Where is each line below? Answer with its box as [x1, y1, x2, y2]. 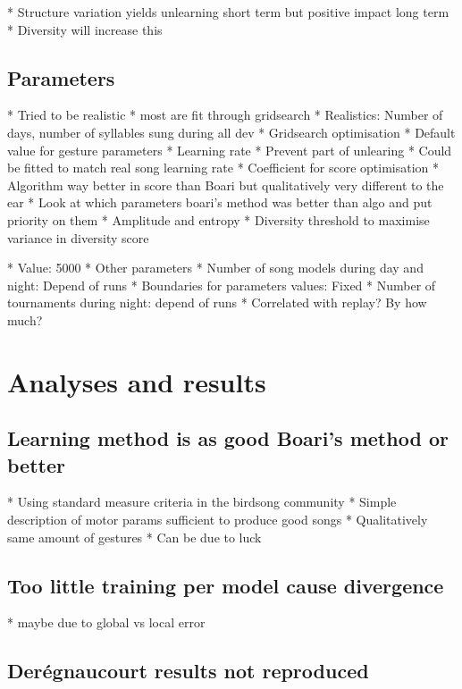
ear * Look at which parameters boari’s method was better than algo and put [7, 193, 433, 212]
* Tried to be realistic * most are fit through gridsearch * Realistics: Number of [7, 105, 443, 124]
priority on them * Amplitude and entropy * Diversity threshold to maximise [7, 210, 430, 229]
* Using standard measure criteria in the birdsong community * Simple [7, 492, 397, 511]
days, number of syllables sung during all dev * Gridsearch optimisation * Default [7, 122, 456, 141]
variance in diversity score [7, 228, 149, 247]
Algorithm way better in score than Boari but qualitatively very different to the [7, 175, 444, 194]
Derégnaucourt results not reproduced [7, 657, 369, 685]
